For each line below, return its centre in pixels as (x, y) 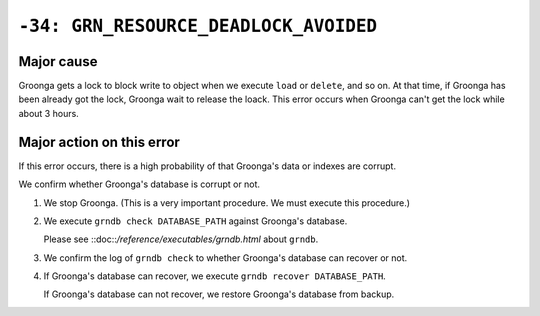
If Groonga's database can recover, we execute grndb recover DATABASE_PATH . (215, 276)
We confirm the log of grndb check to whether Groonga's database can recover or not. (225, 257)
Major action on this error (99, 141)
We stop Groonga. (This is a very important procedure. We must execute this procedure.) (226, 202)
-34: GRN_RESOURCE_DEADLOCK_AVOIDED (198, 26)
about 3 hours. (48, 113)
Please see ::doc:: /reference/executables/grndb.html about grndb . (181, 239)
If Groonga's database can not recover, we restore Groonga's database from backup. (219, 294)
